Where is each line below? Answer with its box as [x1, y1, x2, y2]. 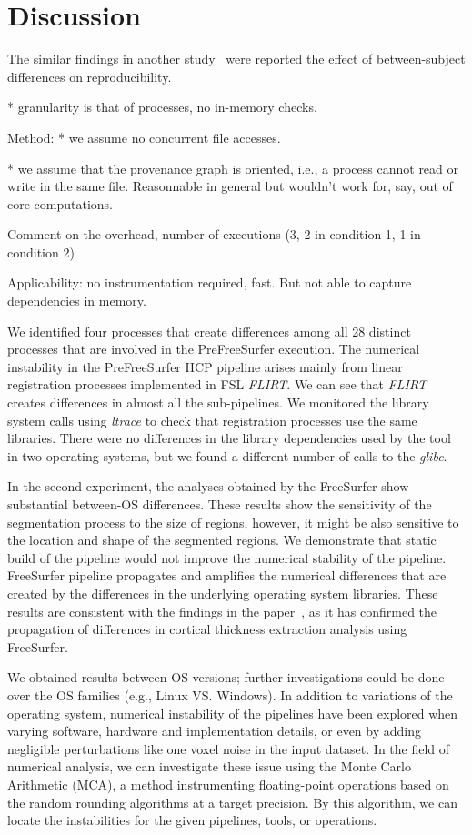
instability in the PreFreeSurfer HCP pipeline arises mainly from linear [7, 357, 403, 376]
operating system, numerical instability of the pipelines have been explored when [7, 703, 458, 722]
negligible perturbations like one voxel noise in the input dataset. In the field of [7, 739, 450, 758]
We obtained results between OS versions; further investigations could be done [7, 668, 445, 687]
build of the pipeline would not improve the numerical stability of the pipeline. [7, 548, 447, 567]
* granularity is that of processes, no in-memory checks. [7, 97, 317, 116]
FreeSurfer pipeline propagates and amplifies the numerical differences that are [7, 566, 447, 585]
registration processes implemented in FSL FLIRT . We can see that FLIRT [7, 375, 427, 394]
